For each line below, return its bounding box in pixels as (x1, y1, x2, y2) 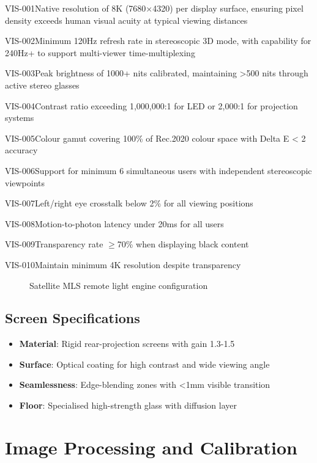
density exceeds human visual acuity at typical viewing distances (5, 13, 248, 26)
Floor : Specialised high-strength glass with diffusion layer (19, 399, 237, 412)
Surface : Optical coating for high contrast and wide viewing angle (19, 357, 270, 370)
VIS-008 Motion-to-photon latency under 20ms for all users (5, 217, 224, 230)
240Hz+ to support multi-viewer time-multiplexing (5, 46, 195, 59)
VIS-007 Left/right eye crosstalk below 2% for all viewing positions (5, 197, 253, 210)
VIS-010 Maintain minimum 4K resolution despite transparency (5, 258, 241, 271)
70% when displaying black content (117, 238, 249, 250)
